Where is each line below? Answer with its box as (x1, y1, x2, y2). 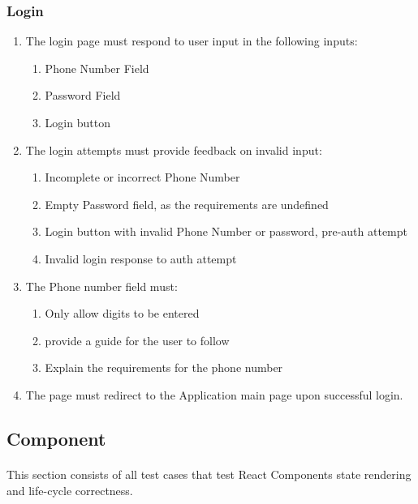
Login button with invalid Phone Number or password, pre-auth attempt (45, 223, 408, 240)
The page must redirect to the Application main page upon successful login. (25, 386, 403, 403)
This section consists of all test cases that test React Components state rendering (6, 465, 412, 482)
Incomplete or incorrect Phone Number (45, 169, 240, 186)
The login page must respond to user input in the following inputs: (25, 32, 358, 49)
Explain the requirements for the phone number (45, 359, 283, 376)
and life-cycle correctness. (6, 481, 133, 498)
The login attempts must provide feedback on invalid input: (25, 141, 322, 158)
